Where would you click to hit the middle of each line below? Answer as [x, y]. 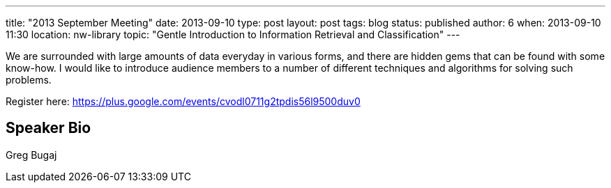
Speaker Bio [48, 128]
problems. [29, 80]
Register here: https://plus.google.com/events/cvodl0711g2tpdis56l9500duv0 [183, 101]
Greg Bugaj [31, 155]
